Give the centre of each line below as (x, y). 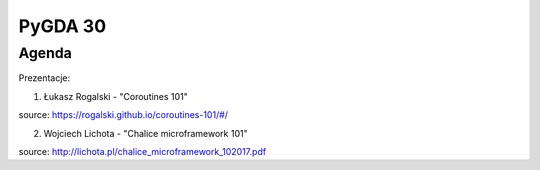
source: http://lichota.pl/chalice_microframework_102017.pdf (142, 151)
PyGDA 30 (62, 26)
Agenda (45, 53)
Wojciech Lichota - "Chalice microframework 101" (146, 133)
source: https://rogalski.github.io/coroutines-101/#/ (123, 115)
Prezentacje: (44, 78)
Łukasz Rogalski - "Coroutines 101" (116, 96)
